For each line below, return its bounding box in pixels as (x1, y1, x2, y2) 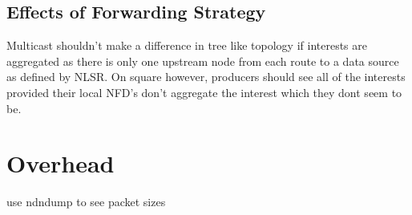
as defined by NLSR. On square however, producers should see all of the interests (6, 68, 406, 85)
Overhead (6, 147, 115, 180)
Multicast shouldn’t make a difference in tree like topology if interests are (6, 37, 368, 54)
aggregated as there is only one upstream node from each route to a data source (6, 52, 399, 69)
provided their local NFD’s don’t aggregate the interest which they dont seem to (6, 83, 402, 100)
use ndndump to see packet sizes (6, 193, 166, 210)
